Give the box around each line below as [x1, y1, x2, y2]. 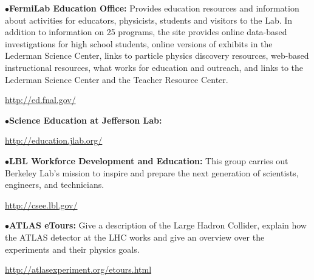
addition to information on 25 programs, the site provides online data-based [5, 25, 287, 38]
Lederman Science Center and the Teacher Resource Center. [5, 73, 228, 85]
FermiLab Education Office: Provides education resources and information [9, 2, 299, 14]
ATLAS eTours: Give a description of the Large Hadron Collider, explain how [9, 219, 307, 232]
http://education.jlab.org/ [5, 134, 103, 147]
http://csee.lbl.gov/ [5, 198, 78, 211]
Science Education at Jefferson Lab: [9, 113, 162, 126]
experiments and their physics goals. [5, 242, 140, 255]
